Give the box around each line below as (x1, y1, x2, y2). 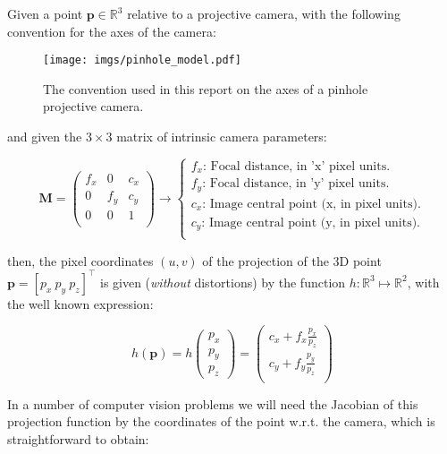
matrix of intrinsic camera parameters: (116, 127, 327, 146)
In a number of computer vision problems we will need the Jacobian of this (7, 394, 418, 413)
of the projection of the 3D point (202, 251, 382, 270)
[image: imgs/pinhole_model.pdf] (43, 54, 241, 67)
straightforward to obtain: (7, 429, 149, 448)
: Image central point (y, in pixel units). (201, 216, 421, 229)
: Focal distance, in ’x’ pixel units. (202, 159, 391, 173)
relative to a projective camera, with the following (127, 4, 401, 22)
